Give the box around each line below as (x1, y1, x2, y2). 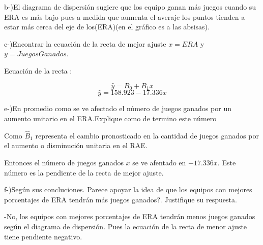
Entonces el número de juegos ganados (4, 157, 124, 168)
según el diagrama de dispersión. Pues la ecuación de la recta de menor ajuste (4, 221, 247, 232)
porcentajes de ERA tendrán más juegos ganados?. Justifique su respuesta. (4, 194, 237, 204)
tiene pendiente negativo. (4, 231, 82, 241)
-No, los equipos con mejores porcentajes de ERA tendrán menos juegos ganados (4, 211, 255, 222)
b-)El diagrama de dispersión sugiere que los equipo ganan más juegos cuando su (4, 2, 256, 12)
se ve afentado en (132, 157, 186, 168)
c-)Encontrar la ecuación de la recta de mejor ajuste (4, 38, 166, 49)
